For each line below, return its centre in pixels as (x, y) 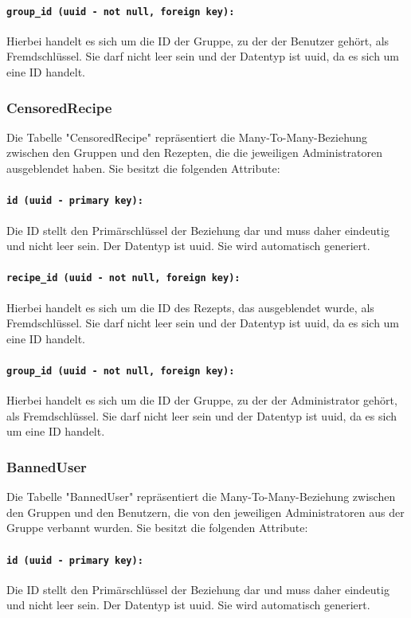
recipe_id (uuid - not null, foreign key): (123, 278)
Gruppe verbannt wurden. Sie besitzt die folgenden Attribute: (157, 528)
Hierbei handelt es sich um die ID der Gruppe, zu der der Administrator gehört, (202, 400)
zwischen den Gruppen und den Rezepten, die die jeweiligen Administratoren (194, 153)
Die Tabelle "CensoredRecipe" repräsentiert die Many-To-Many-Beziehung (187, 137)
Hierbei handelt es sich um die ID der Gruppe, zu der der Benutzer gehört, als (198, 40)
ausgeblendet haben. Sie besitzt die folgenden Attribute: (143, 168)
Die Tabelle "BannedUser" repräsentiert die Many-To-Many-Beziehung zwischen (201, 497)
